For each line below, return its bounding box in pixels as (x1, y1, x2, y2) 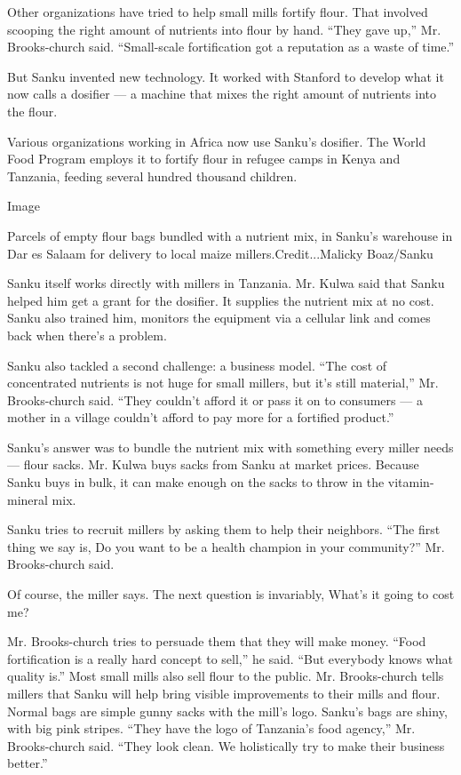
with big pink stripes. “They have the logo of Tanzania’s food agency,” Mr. (7, 719, 416, 738)
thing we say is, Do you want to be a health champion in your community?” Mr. (7, 537, 445, 555)
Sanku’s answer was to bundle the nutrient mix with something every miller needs (7, 437, 454, 456)
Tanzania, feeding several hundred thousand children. (7, 166, 298, 185)
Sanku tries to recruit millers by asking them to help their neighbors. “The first (7, 520, 441, 539)
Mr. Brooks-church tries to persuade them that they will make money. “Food (7, 632, 426, 651)
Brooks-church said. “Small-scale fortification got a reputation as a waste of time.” (7, 37, 455, 56)
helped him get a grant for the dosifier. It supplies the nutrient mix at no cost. (7, 291, 434, 309)
